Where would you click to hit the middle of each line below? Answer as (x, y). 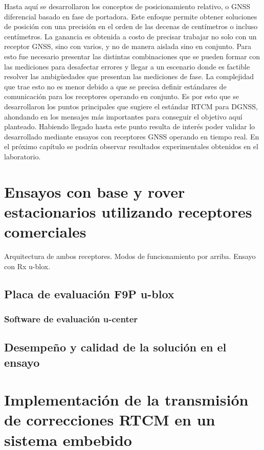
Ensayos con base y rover (95, 191)
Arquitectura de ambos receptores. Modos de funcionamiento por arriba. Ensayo (130, 256)
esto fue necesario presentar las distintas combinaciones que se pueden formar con (132, 56)
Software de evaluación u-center (71, 318)
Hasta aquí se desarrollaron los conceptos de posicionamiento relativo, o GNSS (127, 6)
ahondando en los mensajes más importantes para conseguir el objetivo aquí (123, 116)
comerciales (45, 232)
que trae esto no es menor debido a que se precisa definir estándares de (115, 86)
